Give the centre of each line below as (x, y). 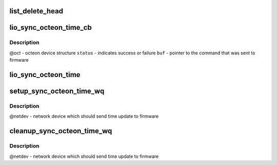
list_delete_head (36, 11)
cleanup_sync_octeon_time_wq (61, 131)
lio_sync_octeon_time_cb (51, 27)
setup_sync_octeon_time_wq (57, 91)
